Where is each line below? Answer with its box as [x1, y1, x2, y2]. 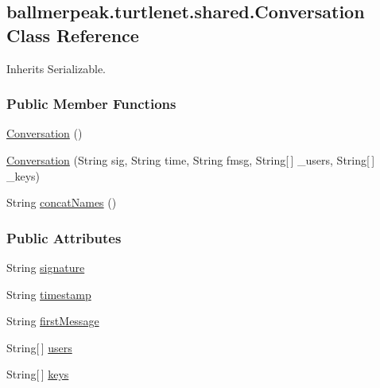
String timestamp [6, 285, 91, 302]
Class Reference [6, 22, 139, 47]
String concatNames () [6, 194, 117, 211]
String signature [6, 259, 85, 275]
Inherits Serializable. [6, 60, 107, 76]
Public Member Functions [6, 94, 176, 114]
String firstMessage [6, 312, 99, 329]
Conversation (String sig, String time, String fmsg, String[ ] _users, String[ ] [6, 152, 375, 168]
